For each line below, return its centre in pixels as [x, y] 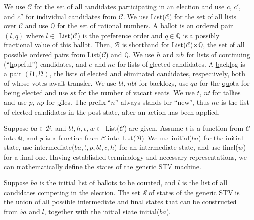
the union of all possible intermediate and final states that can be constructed [120, 202]
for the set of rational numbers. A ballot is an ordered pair [145, 26]
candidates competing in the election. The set [72, 192]
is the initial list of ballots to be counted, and [108, 183]
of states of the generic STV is [194, 192]
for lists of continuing [218, 54]
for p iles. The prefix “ [79, 102]
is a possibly [201, 35]
